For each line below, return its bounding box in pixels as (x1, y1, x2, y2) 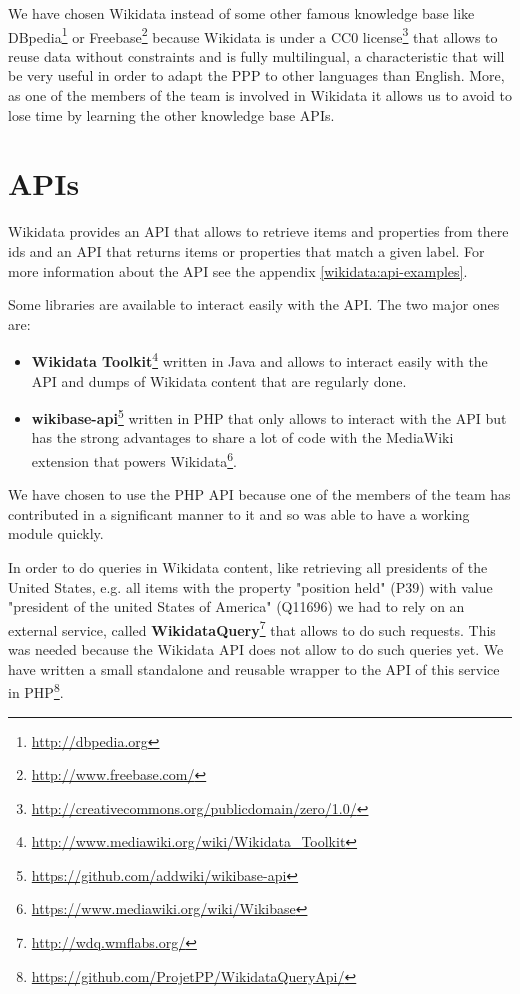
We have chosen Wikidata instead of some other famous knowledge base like (8, 3, 475, 23)
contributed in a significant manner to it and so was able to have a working (8, 503, 470, 524)
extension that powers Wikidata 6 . (31, 448, 237, 471)
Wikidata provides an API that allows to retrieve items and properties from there (8, 221, 509, 242)
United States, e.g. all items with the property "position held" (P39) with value (8, 576, 493, 597)
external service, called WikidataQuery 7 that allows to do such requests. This (8, 616, 496, 640)
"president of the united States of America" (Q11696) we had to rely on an (8, 596, 465, 617)
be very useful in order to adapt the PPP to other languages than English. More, (8, 65, 505, 86)
